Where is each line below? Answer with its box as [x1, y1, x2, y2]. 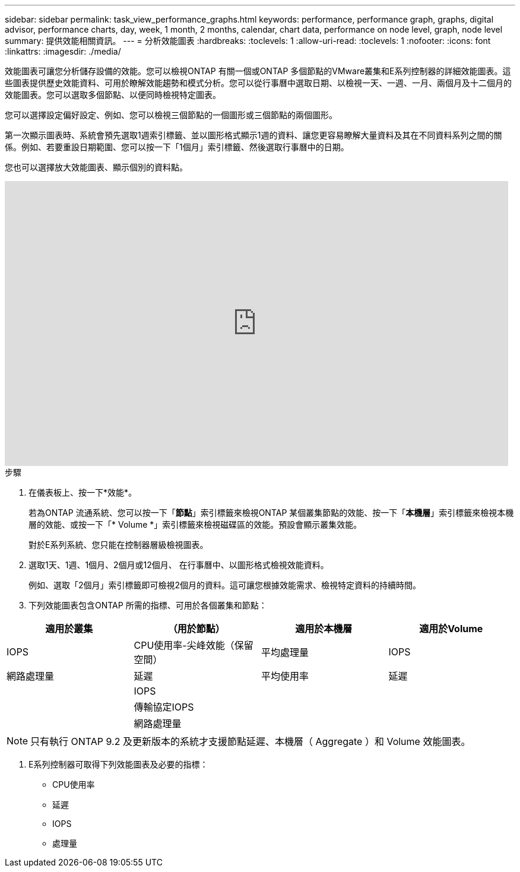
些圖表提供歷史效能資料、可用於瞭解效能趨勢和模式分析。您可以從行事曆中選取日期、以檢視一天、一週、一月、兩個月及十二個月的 [5, 78, 512, 88]
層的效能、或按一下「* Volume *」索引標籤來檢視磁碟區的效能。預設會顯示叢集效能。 [28, 519, 362, 529]
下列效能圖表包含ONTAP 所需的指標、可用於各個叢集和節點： [28, 600, 267, 610]
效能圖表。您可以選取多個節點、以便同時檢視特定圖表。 [5, 90, 221, 100]
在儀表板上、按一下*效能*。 [28, 487, 137, 497]
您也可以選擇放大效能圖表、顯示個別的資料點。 [5, 162, 188, 172]
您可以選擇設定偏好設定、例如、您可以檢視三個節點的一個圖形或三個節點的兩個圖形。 [5, 110, 337, 120]
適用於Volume [419, 623, 483, 635]
